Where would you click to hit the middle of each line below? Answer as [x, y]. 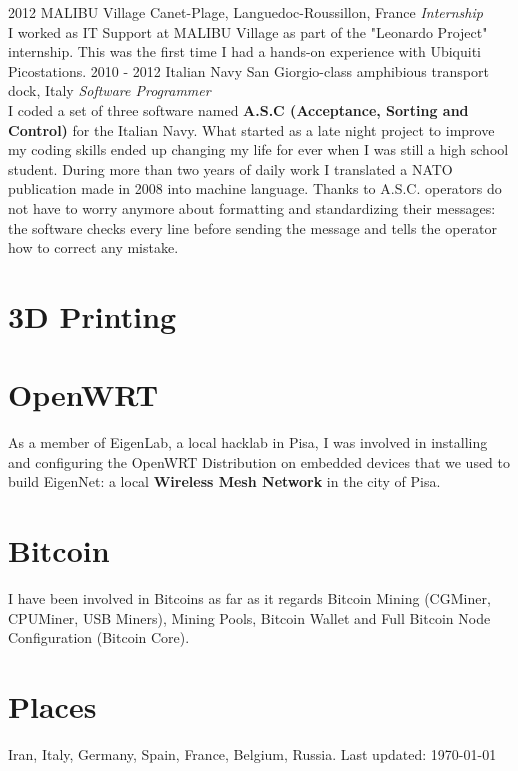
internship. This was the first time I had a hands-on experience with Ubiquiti [245, 51]
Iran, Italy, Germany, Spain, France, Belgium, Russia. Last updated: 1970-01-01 [252, 754]
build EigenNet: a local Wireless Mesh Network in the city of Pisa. [224, 481]
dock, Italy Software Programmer [109, 90]
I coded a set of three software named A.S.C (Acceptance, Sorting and [238, 109]
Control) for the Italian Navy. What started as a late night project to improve [251, 129]
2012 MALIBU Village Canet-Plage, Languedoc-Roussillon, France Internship [245, 12]
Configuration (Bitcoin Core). [99, 637]
